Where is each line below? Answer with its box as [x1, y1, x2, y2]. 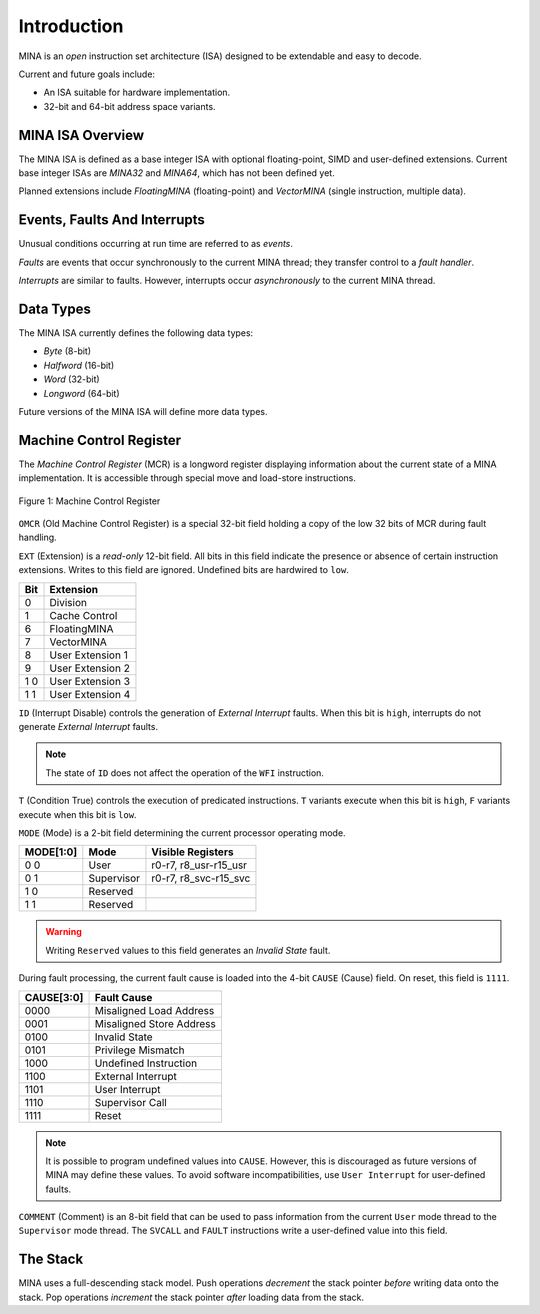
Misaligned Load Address [94, 1003, 215, 1017]
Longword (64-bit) [43, 387, 120, 399]
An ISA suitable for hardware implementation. [43, 86, 231, 99]
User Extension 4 [49, 687, 131, 701]
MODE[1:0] [24, 845, 78, 859]
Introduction [18, 15, 124, 37]
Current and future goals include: [18, 68, 155, 80]
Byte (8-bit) [43, 345, 92, 357]
